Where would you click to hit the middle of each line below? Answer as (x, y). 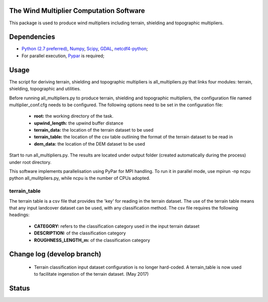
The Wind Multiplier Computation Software (77, 11)
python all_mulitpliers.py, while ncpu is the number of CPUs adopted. (80, 178)
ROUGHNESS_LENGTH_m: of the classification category (92, 240)
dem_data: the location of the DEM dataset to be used (90, 144)
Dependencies (32, 37)
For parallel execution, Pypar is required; (63, 56)
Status (20, 288)
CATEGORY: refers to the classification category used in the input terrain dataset (117, 226)
